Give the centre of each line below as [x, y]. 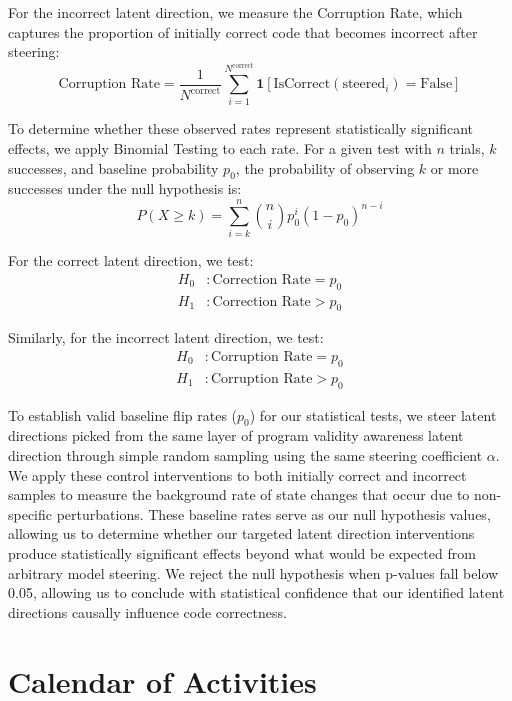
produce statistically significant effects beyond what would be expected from [242, 553]
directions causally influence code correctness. [147, 611]
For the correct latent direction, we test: [131, 260]
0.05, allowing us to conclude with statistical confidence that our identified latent [256, 592]
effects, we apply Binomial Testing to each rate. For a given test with [220, 148]
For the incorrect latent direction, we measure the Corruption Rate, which [235, 12]
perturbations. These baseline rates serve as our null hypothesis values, [273, 513]
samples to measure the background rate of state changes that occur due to [239, 494]
